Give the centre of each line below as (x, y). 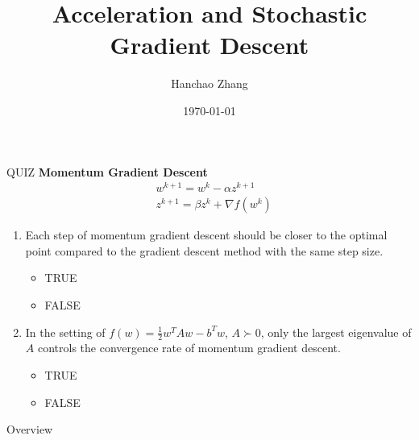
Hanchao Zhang (209, 83)
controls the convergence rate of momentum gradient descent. (189, 348)
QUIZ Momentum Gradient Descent (107, 171)
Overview (30, 429)
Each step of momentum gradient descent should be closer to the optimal (206, 235)
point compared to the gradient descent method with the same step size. (204, 250)
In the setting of (65, 332)
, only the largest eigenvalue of (336, 332)
